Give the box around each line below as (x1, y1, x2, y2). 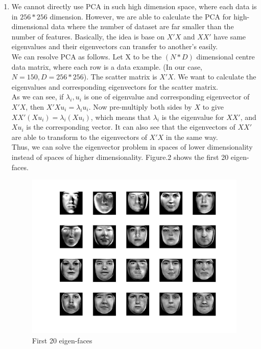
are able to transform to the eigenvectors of (11, 131, 147, 142)
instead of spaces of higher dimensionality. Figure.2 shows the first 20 (11, 151, 229, 162)
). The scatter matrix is (83, 71, 157, 82)
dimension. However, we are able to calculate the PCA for (50, 11, 231, 22)
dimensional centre (196, 51, 255, 61)
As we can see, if (11, 91, 64, 102)
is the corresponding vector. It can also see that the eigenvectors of (26, 121, 235, 132)
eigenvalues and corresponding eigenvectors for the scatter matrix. (11, 81, 218, 92)
